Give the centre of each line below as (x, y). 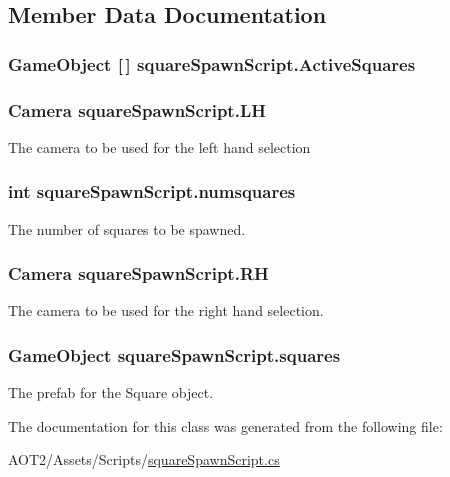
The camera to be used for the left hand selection (159, 146)
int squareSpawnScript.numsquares (152, 191)
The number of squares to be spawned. (127, 228)
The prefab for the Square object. (111, 392)
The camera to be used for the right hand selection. (166, 310)
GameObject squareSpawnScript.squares (174, 354)
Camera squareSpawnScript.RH (138, 273)
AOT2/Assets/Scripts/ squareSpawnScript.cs (144, 459)
